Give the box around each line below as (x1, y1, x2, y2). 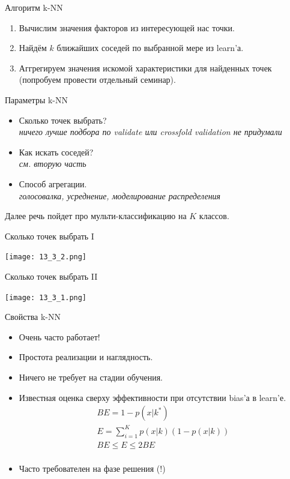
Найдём (19, 41, 47, 54)
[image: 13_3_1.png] (5, 293, 87, 302)
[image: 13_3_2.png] (5, 253, 87, 262)
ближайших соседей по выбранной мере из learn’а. (56, 41, 244, 54)
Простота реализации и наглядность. (19, 351, 153, 363)
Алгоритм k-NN (5, 1, 63, 13)
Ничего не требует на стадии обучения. (19, 371, 163, 383)
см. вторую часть (19, 157, 86, 170)
